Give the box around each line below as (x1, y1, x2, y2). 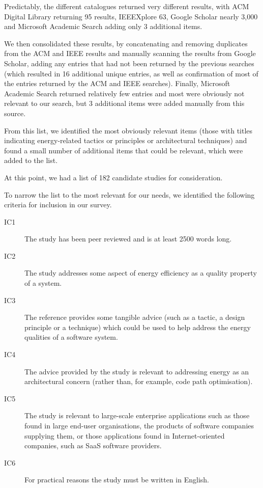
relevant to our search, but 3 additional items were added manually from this (4, 98, 245, 109)
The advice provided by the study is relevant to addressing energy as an (24, 366, 249, 376)
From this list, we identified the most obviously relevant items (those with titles (4, 125, 253, 135)
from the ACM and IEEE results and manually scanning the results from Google (4, 48, 256, 59)
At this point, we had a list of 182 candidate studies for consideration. (4, 172, 223, 182)
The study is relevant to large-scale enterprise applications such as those (24, 410, 250, 421)
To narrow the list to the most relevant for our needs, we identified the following (4, 189, 255, 200)
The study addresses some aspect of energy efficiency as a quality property (24, 267, 257, 278)
